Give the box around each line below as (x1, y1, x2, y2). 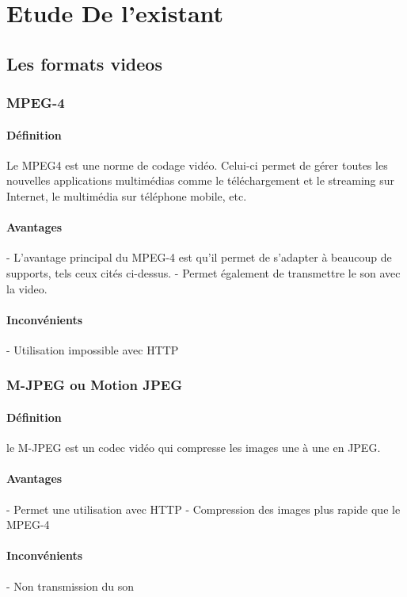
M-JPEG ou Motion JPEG (6, 375, 182, 395)
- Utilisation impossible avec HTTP (6, 341, 179, 358)
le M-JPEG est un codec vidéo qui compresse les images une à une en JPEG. (6, 439, 381, 456)
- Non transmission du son (6, 577, 134, 594)
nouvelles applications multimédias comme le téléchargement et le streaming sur (6, 172, 395, 189)
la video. (6, 280, 48, 297)
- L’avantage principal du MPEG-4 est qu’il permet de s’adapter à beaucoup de (6, 249, 392, 266)
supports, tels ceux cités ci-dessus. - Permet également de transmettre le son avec (6, 264, 401, 281)
